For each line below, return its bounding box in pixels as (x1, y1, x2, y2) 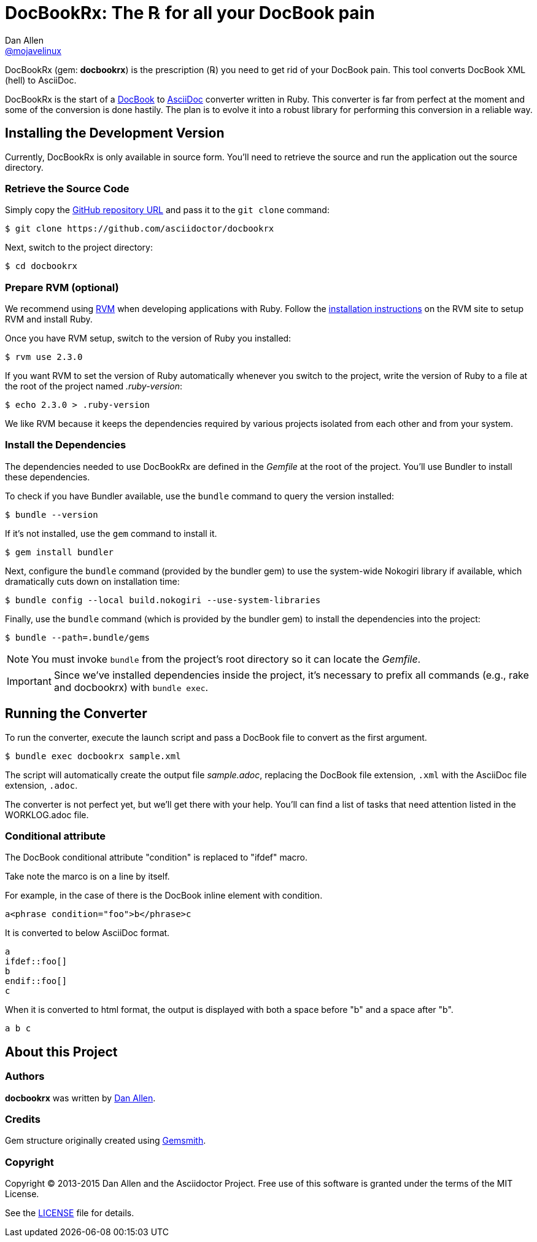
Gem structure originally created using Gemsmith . (5, 1135, 206, 1146)
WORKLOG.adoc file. (5, 809, 89, 820)
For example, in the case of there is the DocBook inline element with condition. (5, 890, 323, 901)
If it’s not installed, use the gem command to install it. (5, 528, 217, 539)
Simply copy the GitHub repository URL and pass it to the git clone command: (5, 205, 330, 216)
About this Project (5, 1044, 118, 1060)
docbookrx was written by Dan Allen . (5, 1092, 156, 1103)
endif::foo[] (5, 976, 68, 986)
